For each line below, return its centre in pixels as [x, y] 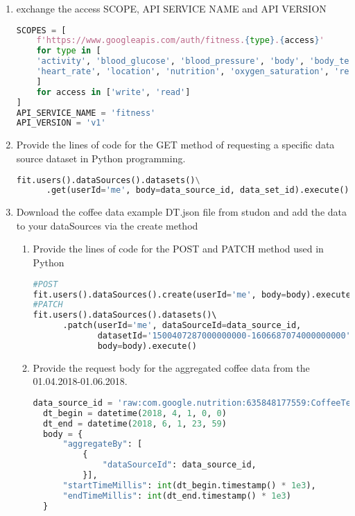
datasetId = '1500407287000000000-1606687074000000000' [224, 336]
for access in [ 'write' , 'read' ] [113, 92]
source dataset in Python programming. [101, 158]
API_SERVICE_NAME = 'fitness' [86, 113]
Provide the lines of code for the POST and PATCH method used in [178, 249]
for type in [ [69, 51]
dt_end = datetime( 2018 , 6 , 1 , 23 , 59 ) [135, 423]
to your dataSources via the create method [107, 225]
